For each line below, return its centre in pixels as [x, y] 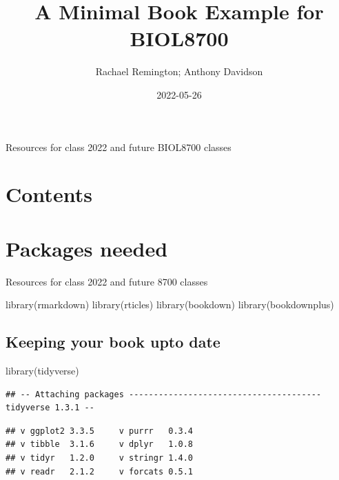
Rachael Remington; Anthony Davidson [179, 71]
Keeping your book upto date [113, 342]
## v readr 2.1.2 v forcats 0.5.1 [100, 471]
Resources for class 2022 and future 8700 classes [107, 281]
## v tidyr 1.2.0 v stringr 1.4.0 [100, 458]
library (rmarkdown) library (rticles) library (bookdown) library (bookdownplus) [170, 304]
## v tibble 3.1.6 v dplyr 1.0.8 [100, 444]
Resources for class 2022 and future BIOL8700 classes [119, 147]
